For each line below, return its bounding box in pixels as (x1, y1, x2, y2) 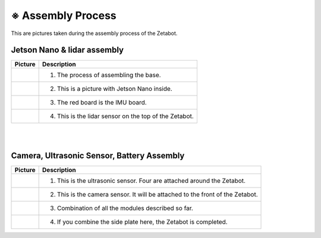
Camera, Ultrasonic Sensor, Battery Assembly (11, 150, 185, 160)
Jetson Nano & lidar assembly (11, 45, 124, 55)
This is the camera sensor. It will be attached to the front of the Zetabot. (56, 190, 258, 198)
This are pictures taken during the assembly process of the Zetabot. (11, 30, 178, 37)
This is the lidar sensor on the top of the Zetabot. (56, 112, 194, 120)
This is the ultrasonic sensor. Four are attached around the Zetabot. (56, 176, 246, 185)
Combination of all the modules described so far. (56, 204, 193, 212)
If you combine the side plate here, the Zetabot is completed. (56, 217, 228, 226)
